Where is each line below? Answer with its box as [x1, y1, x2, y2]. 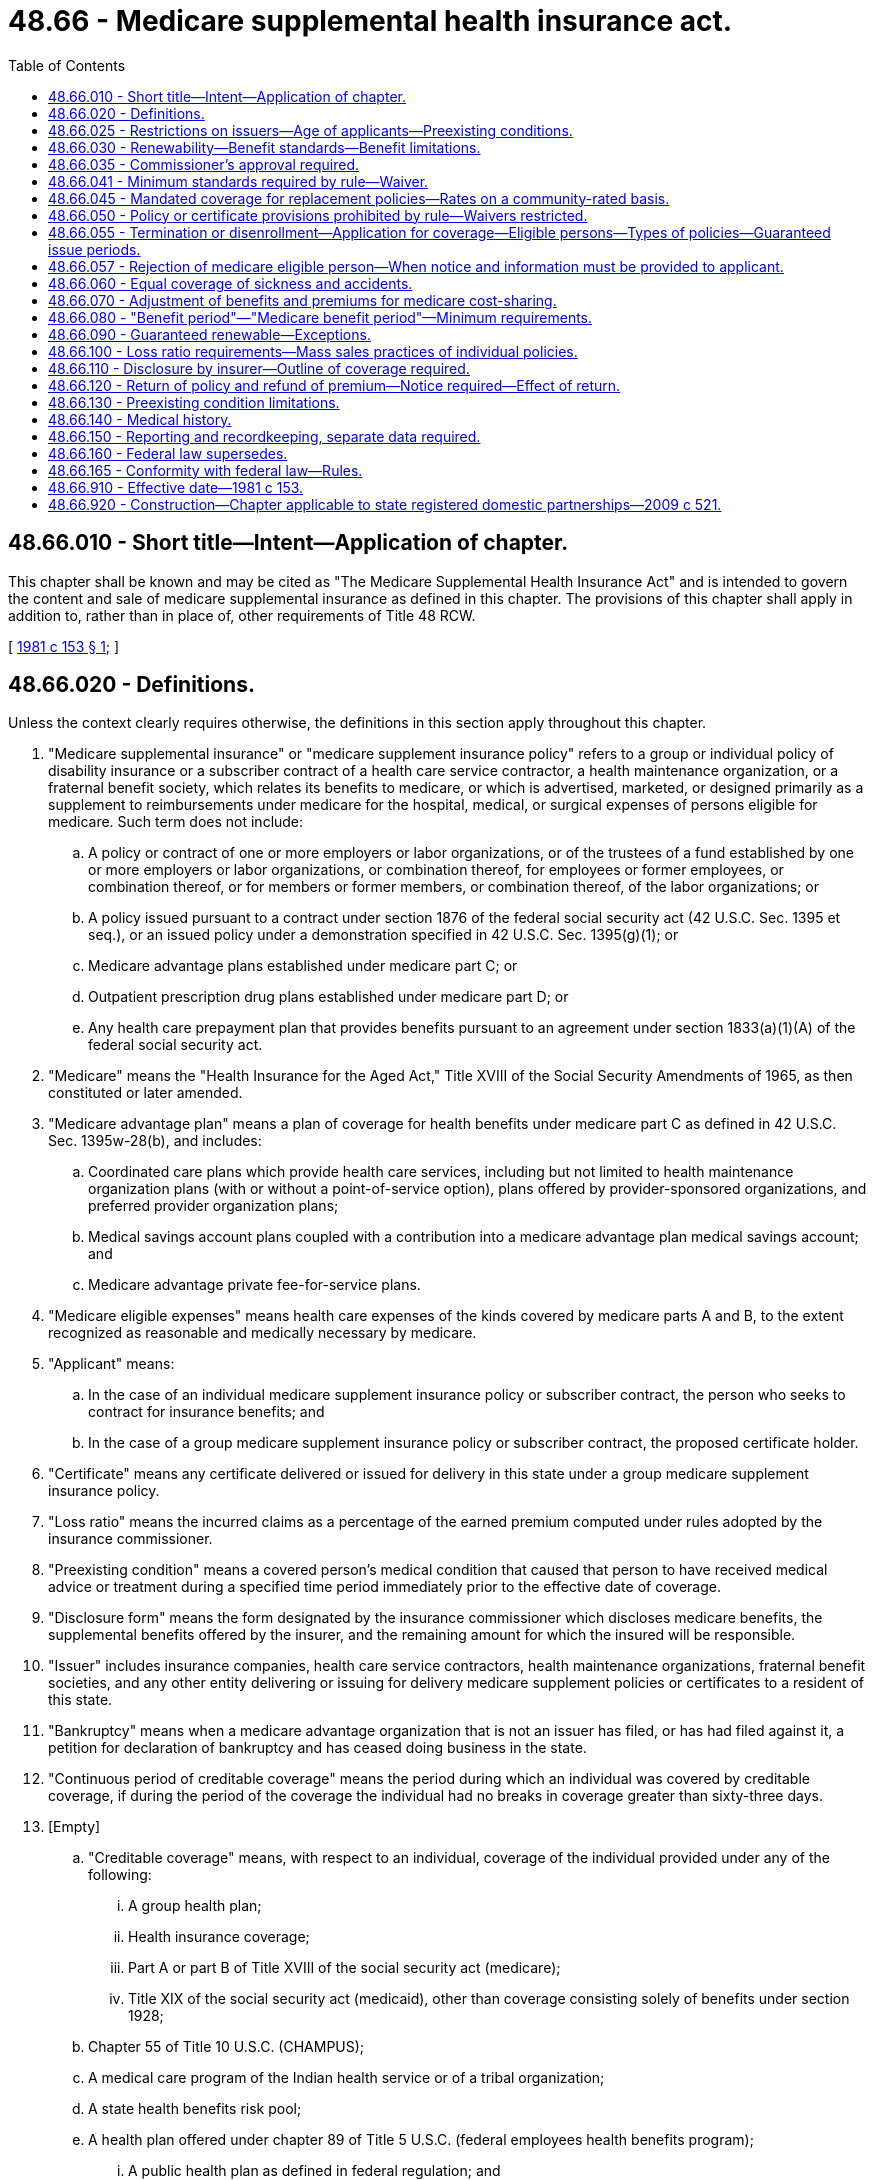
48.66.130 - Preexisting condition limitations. [48, 393, 340, 411]
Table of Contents [8, 56, 126, 74]
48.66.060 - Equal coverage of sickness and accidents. [48, 274, 413, 292]
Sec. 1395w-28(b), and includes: [48, 1132, 262, 1150]
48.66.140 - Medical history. [48, 410, 232, 428]
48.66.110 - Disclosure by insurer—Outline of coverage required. [48, 359, 470, 377]
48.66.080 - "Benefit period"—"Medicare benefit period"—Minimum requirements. [48, 308, 593, 326]
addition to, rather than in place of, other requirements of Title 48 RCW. [8, 606, 476, 624]
